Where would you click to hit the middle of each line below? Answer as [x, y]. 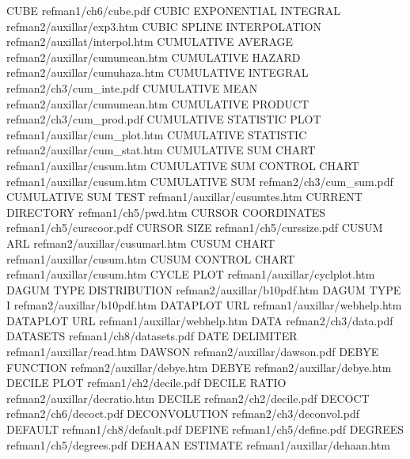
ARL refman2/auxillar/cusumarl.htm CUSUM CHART [141, 243]
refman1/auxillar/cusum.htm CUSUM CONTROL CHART [151, 258]
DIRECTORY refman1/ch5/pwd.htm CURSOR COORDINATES [166, 212]
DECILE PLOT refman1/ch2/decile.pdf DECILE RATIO [146, 383]
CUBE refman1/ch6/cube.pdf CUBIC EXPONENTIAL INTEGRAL [174, 10]
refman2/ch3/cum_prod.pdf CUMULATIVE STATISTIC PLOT [164, 119]
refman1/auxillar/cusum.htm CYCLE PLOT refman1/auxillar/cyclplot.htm [191, 274]
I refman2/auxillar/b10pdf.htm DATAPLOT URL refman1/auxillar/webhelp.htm [204, 305]
